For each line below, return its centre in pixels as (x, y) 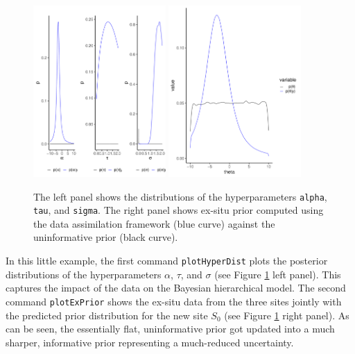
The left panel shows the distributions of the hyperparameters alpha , (180, 196)
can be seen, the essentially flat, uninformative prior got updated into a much (170, 329)
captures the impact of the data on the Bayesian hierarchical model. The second (176, 288)
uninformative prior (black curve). (106, 237)
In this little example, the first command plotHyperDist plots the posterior (167, 261)
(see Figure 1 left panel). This (278, 274)
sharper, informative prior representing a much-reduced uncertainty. (150, 342)
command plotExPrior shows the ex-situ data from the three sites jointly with (174, 301)
